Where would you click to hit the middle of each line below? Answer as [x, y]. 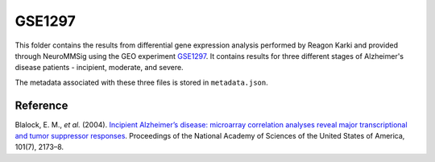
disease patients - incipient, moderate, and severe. [99, 68]
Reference [41, 105]
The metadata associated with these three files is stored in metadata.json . [142, 82]
